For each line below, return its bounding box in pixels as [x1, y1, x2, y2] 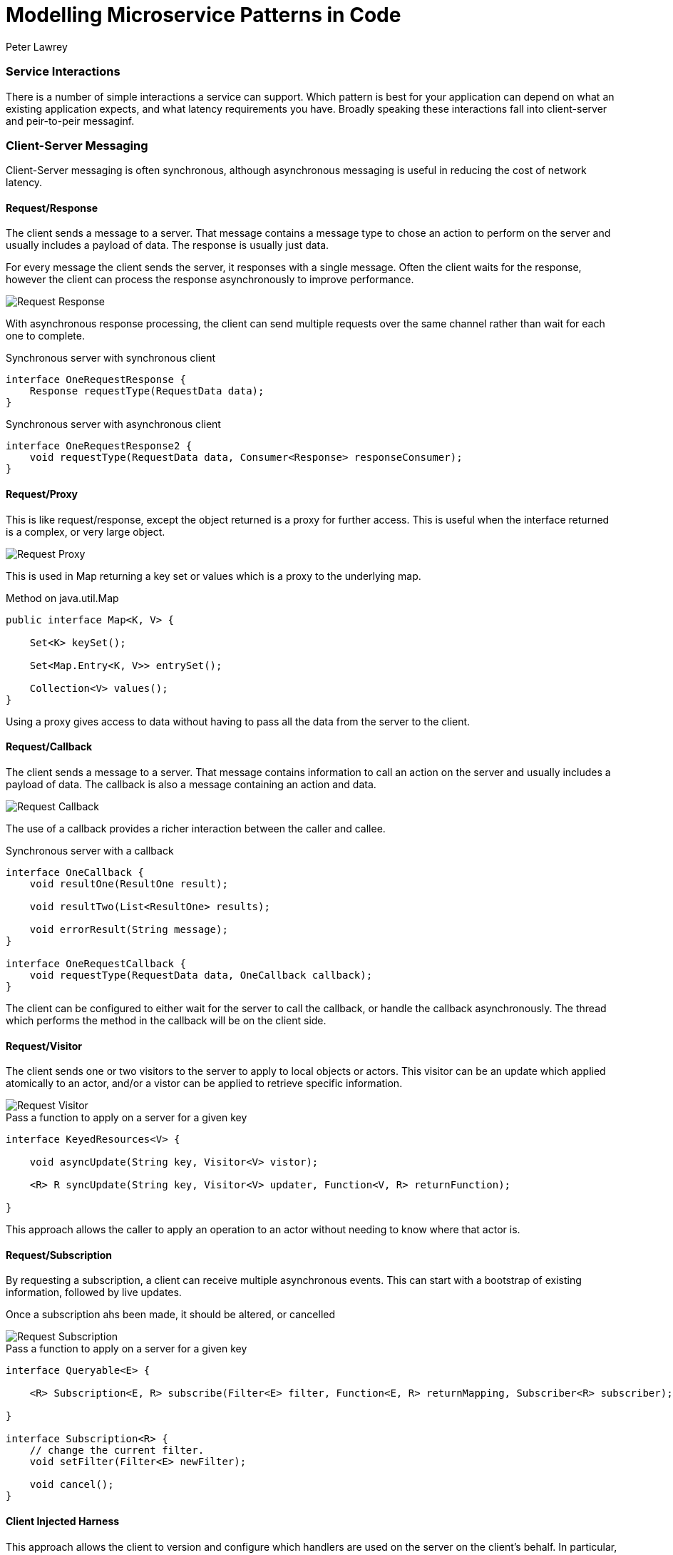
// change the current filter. [29, 1444, 205, 1457]
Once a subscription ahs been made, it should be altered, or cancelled [6, 1308, 336, 1321]
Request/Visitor [6, 1039, 82, 1052]
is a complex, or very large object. [6, 525, 165, 538]
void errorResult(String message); [29, 923, 228, 935]
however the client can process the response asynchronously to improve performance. [6, 273, 414, 286]
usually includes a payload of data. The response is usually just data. [6, 239, 329, 252]
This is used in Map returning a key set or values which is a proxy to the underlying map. [6, 569, 421, 582]
